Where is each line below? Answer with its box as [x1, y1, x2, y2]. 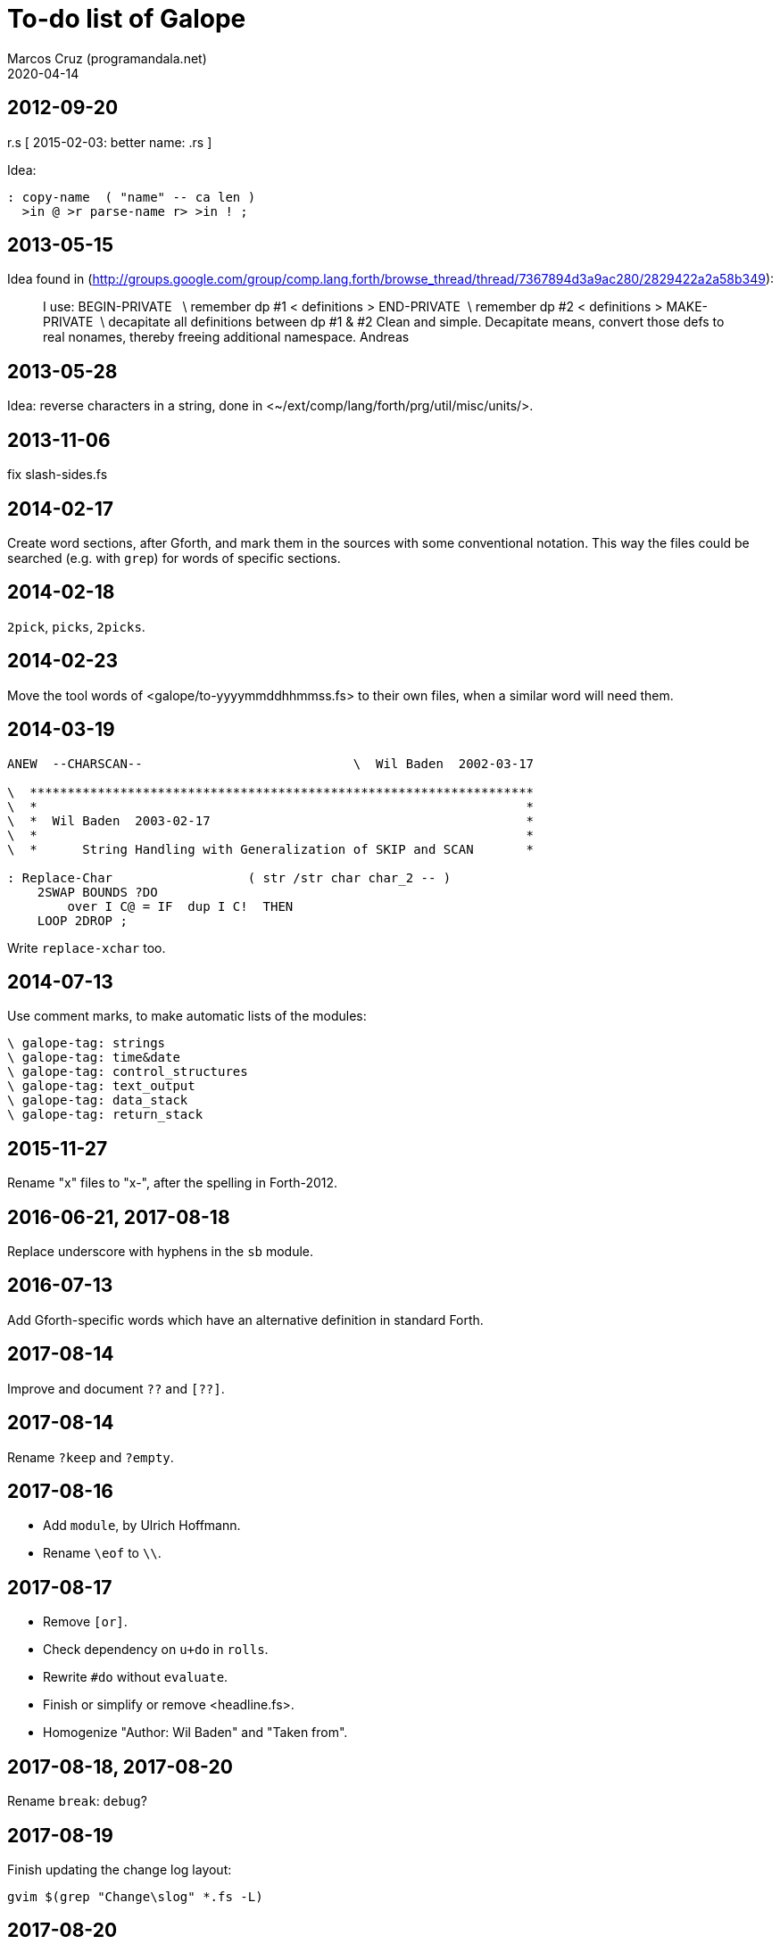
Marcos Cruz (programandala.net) [7, 50, 207, 66]
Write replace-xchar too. [7, 939, 166, 955]
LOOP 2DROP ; [37, 913, 128, 928]
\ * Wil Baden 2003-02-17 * [7, 813, 535, 828]
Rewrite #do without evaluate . [43, 1669, 228, 1685]
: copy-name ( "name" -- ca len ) [7, 189, 256, 204]
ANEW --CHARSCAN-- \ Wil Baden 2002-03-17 [7, 756, 535, 771]
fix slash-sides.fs [7, 467, 108, 483]
